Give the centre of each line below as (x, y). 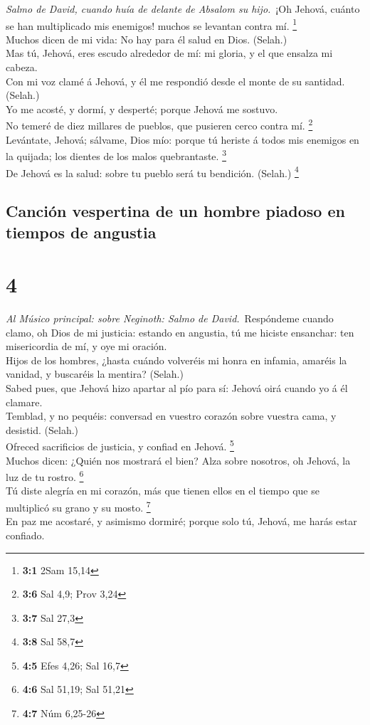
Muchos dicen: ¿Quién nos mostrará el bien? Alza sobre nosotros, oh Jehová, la (178, 460)
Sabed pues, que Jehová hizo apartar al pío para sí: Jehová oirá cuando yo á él (177, 388)
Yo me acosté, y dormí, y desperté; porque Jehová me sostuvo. (142, 109)
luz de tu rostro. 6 (45, 476)
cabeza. (22, 67)
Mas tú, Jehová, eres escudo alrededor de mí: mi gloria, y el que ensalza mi (169, 53)
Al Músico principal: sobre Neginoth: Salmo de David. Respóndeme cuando (170, 318)
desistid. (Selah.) (42, 429)
